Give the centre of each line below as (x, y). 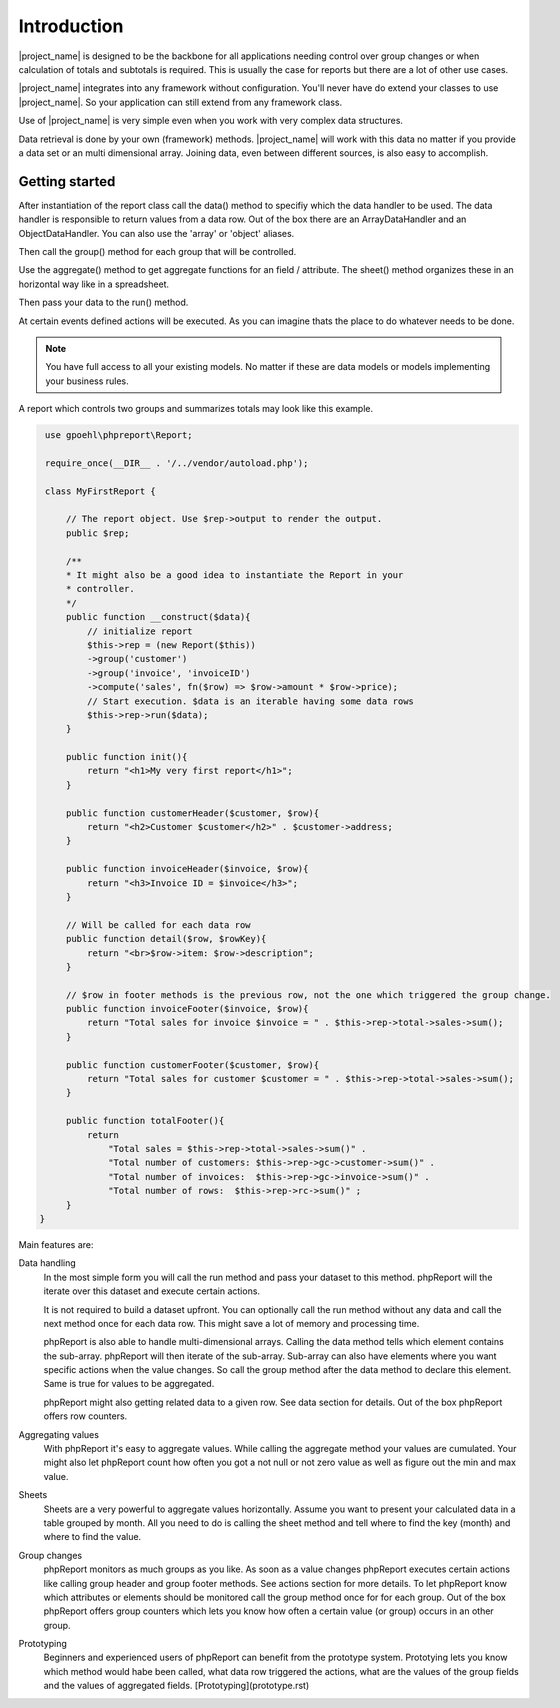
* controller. (100, 589)
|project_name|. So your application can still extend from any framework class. (180, 102)
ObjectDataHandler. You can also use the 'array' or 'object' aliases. (156, 233)
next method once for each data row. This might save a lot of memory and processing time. (231, 1323)
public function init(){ (126, 757)
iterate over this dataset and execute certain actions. (151, 1291)
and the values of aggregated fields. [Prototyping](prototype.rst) (176, 1686)
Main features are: (56, 1244)
